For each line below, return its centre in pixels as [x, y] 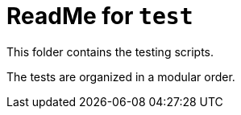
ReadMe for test [100, 16]
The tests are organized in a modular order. [121, 76]
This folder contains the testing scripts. [110, 51]
